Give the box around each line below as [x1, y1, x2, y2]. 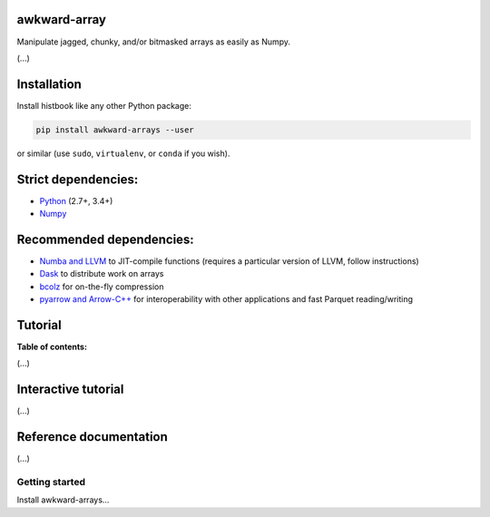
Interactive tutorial [16, 382, 124, 397]
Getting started [16, 476, 86, 489]
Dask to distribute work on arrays [39, 268, 164, 279]
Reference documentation [16, 429, 168, 444]
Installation [16, 76, 82, 92]
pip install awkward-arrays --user [35, 124, 194, 135]
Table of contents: [16, 341, 88, 353]
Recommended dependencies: [16, 231, 194, 247]
